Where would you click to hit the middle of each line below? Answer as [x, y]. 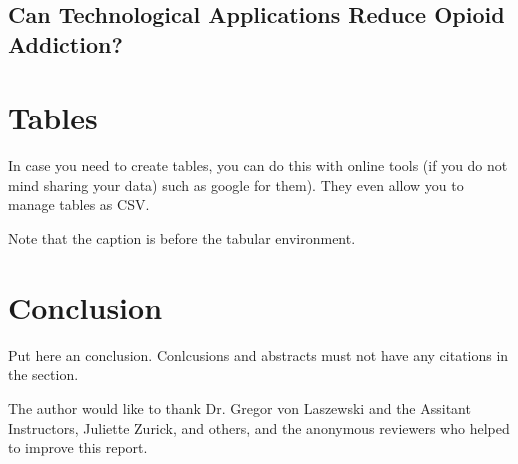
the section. [43, 374]
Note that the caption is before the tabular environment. [182, 238]
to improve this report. [78, 447]
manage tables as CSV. [79, 204]
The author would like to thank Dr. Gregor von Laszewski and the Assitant [239, 407]
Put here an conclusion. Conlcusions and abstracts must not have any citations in [258, 354]
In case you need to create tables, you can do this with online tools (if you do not [258, 165]
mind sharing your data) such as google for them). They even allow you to [236, 184]
